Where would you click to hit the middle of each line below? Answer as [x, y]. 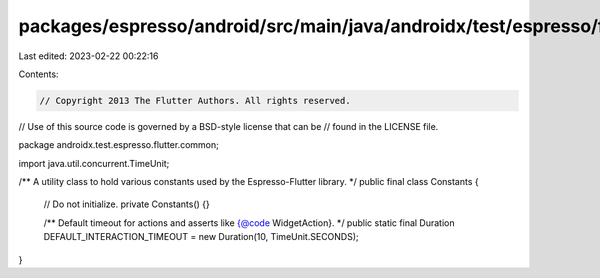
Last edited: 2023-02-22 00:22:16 [88, 56]
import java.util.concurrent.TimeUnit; [94, 163]
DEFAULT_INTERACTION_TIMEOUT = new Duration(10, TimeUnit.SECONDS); [201, 237]
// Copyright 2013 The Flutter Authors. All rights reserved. [195, 100]
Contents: [38, 74]
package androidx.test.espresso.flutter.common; [118, 145]
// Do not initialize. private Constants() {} [126, 204]
